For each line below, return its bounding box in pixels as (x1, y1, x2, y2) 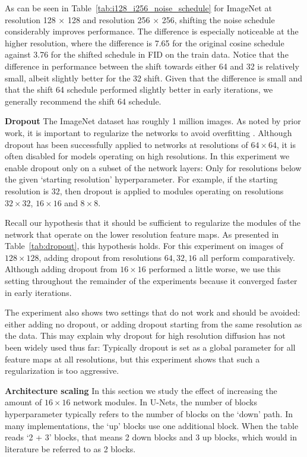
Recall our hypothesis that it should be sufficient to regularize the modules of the (5, 216, 301, 229)
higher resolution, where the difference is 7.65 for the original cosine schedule (5, 36, 284, 49)
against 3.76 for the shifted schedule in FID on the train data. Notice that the (5, 48, 289, 61)
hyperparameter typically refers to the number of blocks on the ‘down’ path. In (5, 408, 293, 420)
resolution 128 (5, 13, 56, 26)
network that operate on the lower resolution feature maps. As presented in (5, 228, 279, 240)
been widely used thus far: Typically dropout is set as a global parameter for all (5, 341, 296, 354)
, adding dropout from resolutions (39, 251, 162, 263)
